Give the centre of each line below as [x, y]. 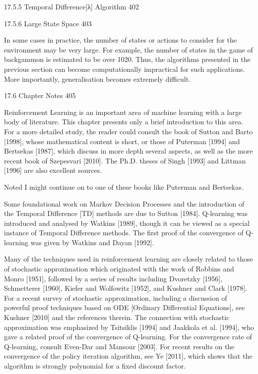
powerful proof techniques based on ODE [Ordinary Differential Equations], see [125, 307]
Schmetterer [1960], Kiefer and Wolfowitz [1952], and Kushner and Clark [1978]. [126, 288]
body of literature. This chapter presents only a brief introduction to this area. [124, 122]
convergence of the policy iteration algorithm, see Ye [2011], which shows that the [128, 356]
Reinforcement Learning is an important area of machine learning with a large [123, 112]
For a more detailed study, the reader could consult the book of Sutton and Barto [129, 131]
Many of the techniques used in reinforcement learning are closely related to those [129, 259]
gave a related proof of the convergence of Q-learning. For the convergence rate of [128, 337]
